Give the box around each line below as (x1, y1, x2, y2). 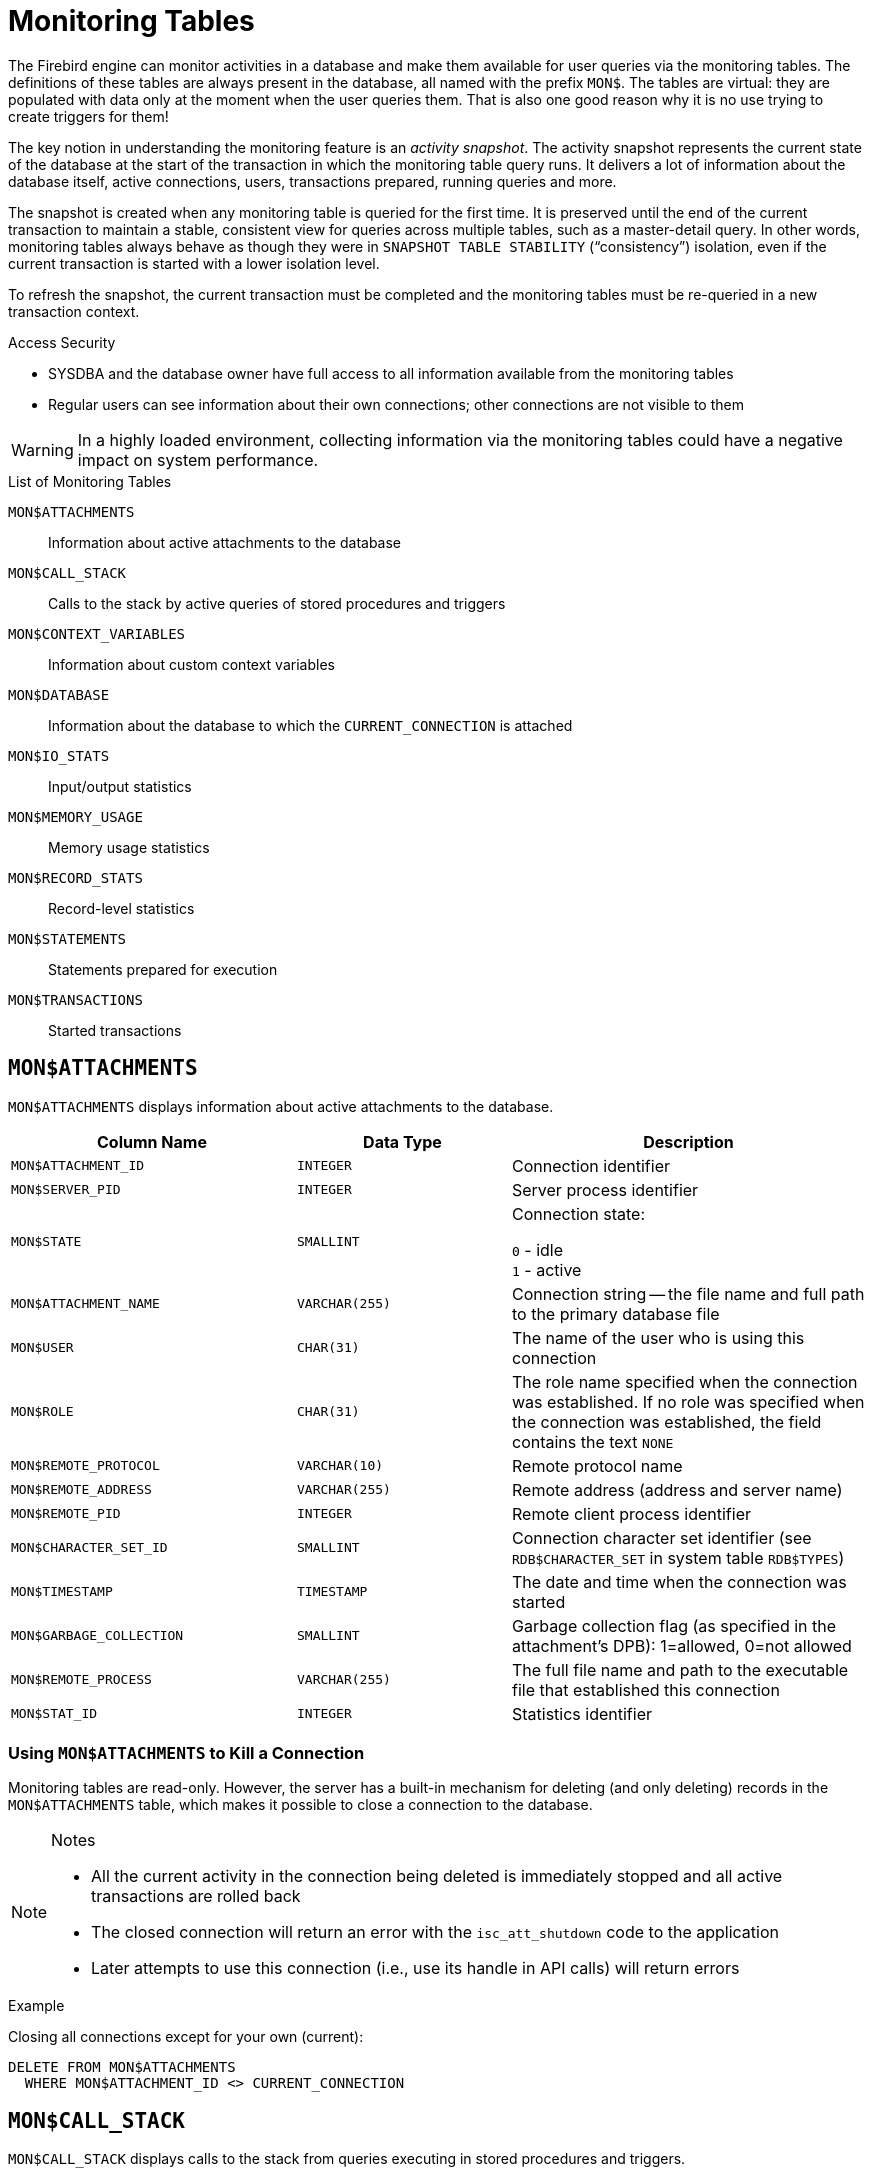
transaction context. (8, 302, 140, 320)
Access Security (8, 333, 116, 351)
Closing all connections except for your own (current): (8, 2028, 364, 2046)
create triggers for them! (8, 107, 169, 125)
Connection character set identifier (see (511, 1527, 812, 1548)
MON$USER (11, 1340, 74, 1356)
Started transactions (48, 1021, 182, 1039)
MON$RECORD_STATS (8, 869, 143, 886)
